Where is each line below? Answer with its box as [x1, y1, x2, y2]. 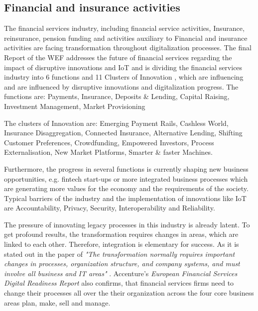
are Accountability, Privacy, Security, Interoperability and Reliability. [4, 203, 215, 213]
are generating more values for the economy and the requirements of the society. [4, 183, 249, 194]
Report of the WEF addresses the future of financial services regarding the [4, 52, 232, 62]
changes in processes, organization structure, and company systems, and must [4, 258, 240, 269]
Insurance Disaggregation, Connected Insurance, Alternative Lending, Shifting [4, 127, 243, 138]
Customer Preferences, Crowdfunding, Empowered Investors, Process [4, 137, 214, 147]
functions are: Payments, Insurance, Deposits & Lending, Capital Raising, [4, 91, 230, 102]
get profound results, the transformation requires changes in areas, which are [4, 229, 239, 239]
